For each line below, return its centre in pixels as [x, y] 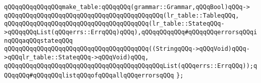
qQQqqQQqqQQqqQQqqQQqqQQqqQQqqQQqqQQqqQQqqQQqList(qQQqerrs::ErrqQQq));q [131, 66]
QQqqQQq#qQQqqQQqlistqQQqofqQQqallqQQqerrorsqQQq [89, 76]
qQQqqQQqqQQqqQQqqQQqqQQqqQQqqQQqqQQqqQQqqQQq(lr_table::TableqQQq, [122, 15]
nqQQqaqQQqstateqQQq [39, 40]
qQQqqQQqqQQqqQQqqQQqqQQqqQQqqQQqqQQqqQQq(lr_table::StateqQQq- [114, 24]
